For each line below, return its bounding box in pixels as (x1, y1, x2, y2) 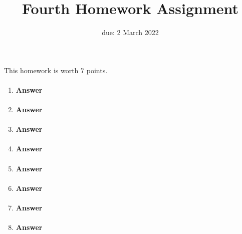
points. (86, 65, 108, 75)
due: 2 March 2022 (102, 27, 159, 38)
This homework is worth (4, 65, 79, 75)
